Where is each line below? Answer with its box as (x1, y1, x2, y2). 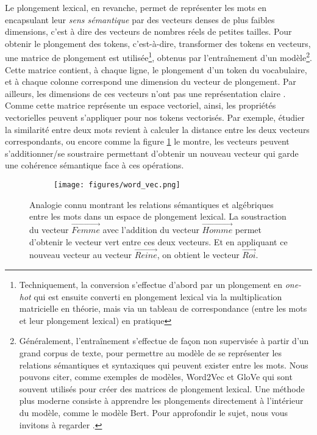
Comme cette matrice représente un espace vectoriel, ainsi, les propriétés (5, 99, 276, 112)
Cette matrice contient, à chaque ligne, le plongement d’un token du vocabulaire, (5, 63, 307, 76)
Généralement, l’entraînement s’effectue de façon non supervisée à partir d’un (19, 334, 309, 347)
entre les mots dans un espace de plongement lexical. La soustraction (29, 210, 287, 223)
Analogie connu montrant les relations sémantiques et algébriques (29, 198, 274, 210)
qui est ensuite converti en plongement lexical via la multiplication (34, 290, 282, 303)
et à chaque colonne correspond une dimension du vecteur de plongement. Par (5, 75, 296, 88)
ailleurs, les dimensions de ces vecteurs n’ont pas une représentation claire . (5, 87, 286, 99)
